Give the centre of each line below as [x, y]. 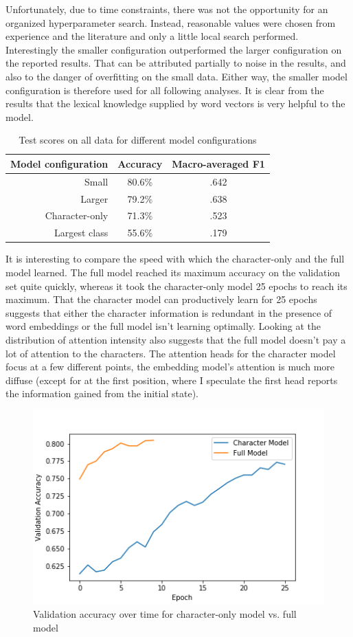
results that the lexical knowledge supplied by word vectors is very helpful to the [175, 103]
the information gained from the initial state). [102, 393]
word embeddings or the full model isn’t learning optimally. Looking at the [163, 326]
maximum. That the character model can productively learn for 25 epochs [161, 299]
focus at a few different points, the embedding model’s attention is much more [170, 367]
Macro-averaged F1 [218, 163]
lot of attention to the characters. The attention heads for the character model [171, 353]
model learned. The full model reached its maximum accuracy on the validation [173, 272]
